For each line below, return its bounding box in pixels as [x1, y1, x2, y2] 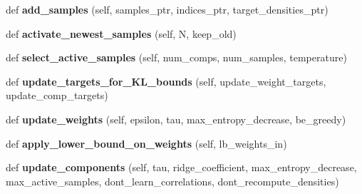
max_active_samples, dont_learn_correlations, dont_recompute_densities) [6, 173, 339, 188]
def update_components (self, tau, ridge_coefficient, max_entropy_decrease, [6, 160, 357, 175]
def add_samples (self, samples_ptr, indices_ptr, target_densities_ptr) [6, 2, 329, 16]
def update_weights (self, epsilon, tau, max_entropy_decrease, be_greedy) [6, 111, 346, 126]
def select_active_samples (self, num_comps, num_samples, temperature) [6, 50, 347, 65]
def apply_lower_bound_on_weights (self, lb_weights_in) [6, 136, 287, 150]
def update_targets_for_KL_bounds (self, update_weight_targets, [6, 73, 326, 88]
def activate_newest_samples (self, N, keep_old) [6, 26, 237, 41]
